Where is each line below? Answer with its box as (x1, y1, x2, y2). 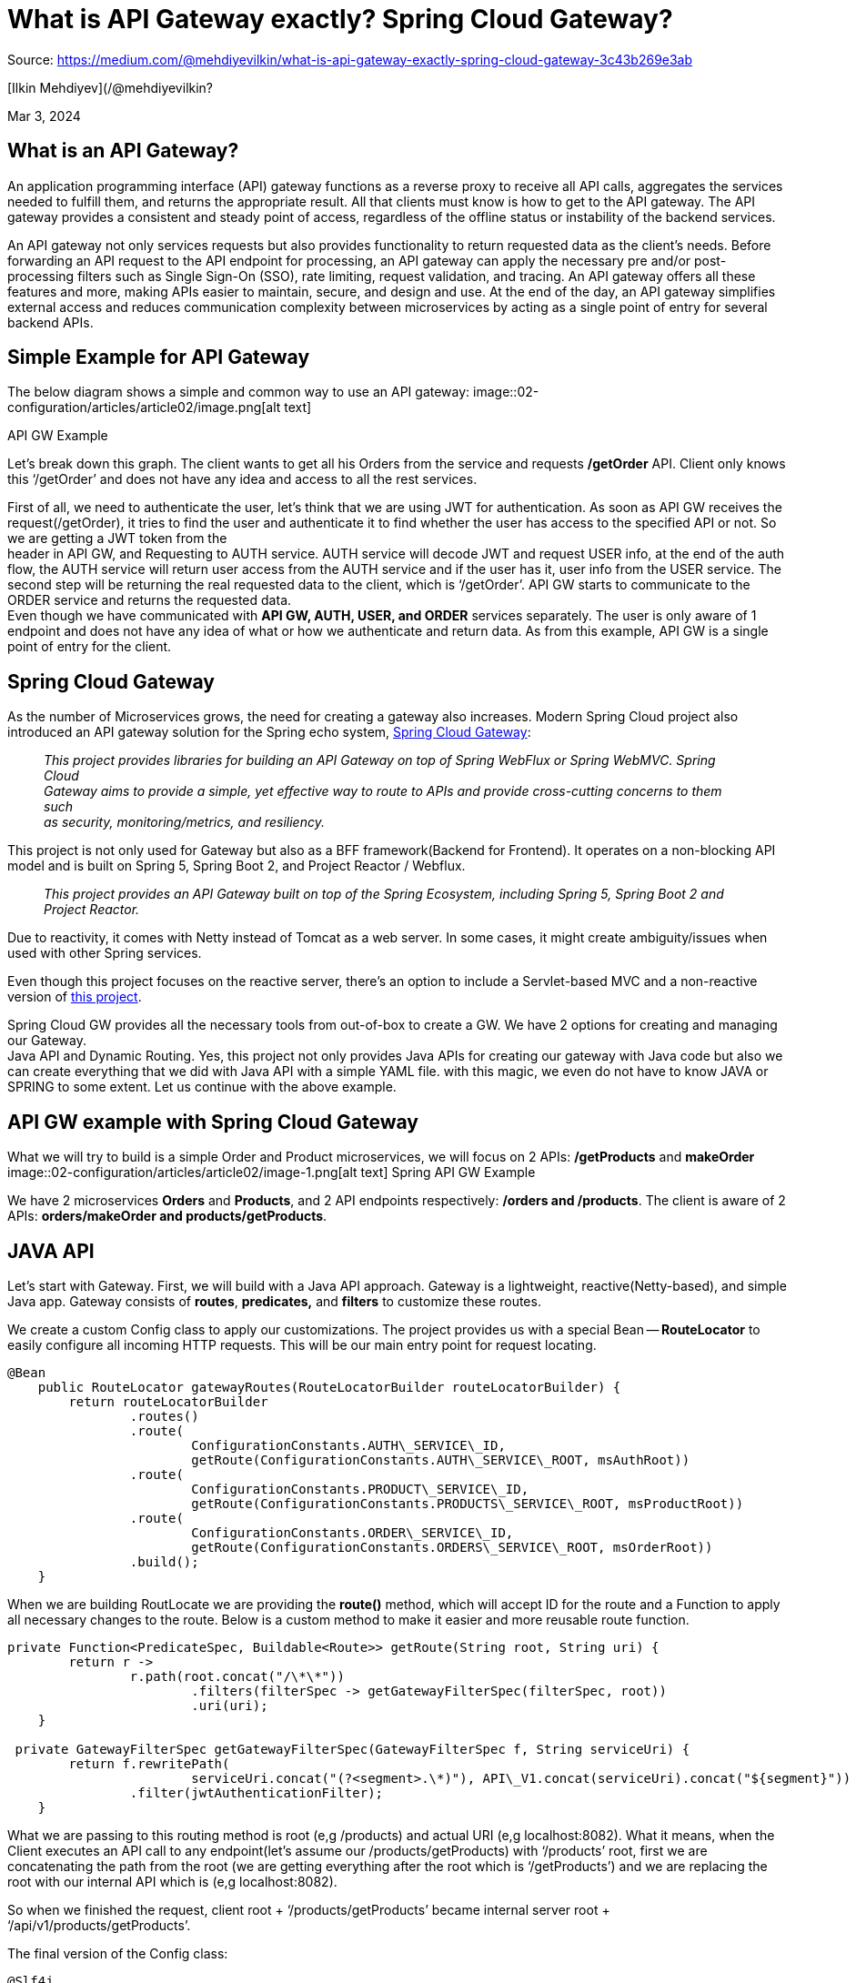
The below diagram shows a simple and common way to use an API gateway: (7, 384, 470, 400)
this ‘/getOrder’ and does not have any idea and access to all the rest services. (7, 471, 478, 488)
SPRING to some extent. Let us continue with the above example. (7, 1079, 397, 1095)
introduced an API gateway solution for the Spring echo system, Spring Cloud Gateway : (7, 724, 531, 740)
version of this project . (7, 989, 142, 1005)
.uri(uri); (191, 1697, 268, 1713)
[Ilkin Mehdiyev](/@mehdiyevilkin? (7, 79, 214, 96)
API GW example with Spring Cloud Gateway (7, 1110, 418, 1133)
